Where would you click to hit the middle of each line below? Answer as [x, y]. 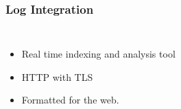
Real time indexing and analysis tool [98, 54]
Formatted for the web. [70, 100]
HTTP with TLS [57, 76]
